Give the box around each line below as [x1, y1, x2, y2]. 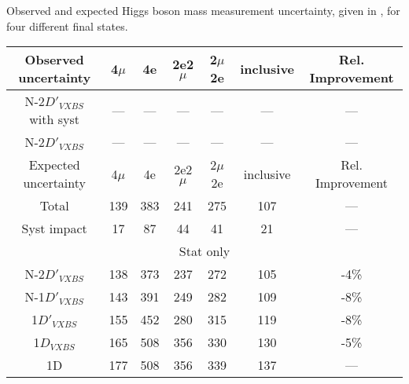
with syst [29, 110, 80, 129]
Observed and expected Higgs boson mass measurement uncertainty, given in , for [6, 2, 400, 18]
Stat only [179, 242, 230, 261]
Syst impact [21, 219, 87, 238]
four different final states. [6, 17, 128, 34]
